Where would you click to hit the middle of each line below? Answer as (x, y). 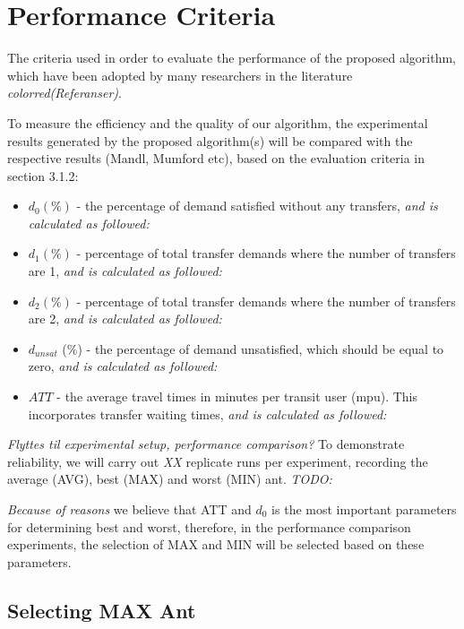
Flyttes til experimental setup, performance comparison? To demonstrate (206, 444)
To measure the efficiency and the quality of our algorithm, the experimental (218, 122)
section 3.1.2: (43, 175)
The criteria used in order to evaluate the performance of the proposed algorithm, (232, 58)
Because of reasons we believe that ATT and (129, 509)
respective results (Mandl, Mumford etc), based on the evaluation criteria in (216, 158)
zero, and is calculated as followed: (123, 366)
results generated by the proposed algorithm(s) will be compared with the (210, 140)
